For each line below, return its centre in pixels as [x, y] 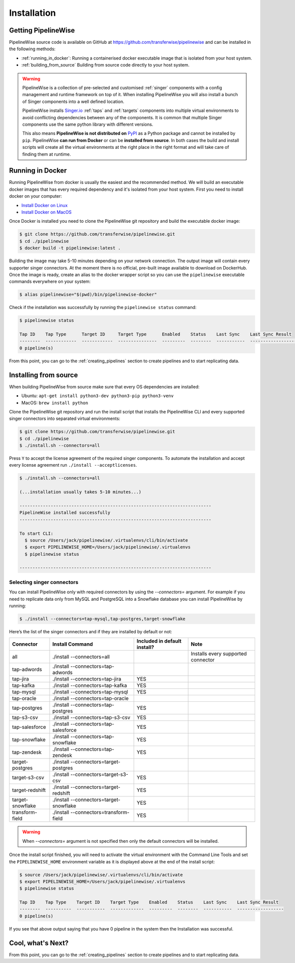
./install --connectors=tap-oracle [90, 698]
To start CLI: [36, 533]
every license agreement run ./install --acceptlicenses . [73, 465]
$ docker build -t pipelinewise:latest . [70, 248]
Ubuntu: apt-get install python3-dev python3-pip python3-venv [98, 396]
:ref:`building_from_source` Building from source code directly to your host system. [105, 65]
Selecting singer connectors [44, 582]
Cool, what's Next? [39, 943]
